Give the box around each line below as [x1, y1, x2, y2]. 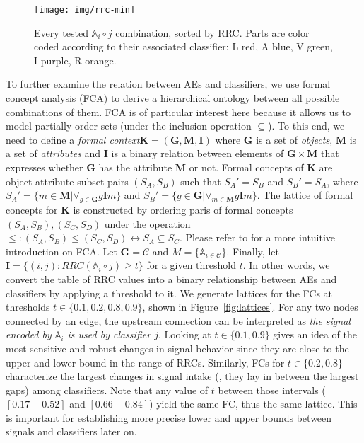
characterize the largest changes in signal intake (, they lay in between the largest [6, 369, 359, 384]
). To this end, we [268, 118, 345, 133]
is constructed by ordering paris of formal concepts [73, 202, 293, 217]
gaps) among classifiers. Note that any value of [6, 382, 209, 397]
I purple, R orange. [34, 52, 117, 67]
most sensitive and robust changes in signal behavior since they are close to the [6, 340, 349, 355]
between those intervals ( [218, 382, 326, 397]
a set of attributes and [6, 146, 101, 161]
